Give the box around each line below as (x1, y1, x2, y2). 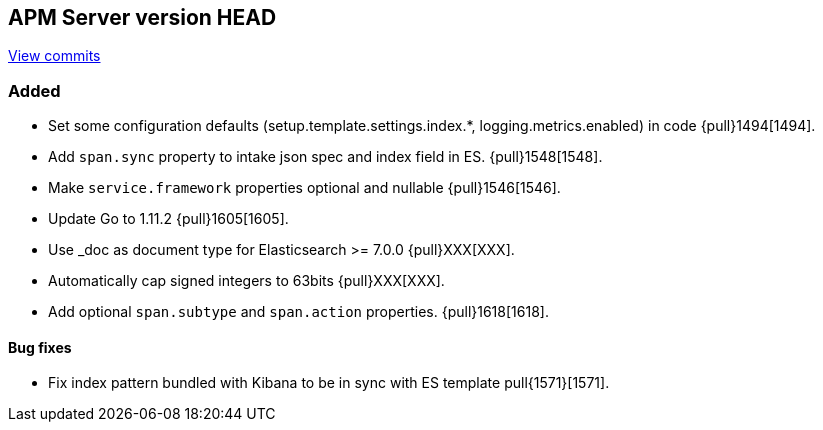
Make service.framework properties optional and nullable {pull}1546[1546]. (48, 179, 561, 197)
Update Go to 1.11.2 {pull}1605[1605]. (48, 210, 289, 228)
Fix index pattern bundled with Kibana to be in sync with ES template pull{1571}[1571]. (48, 374, 610, 392)
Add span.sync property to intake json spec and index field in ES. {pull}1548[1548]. (48, 148, 603, 166)
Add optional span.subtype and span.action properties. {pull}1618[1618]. (48, 303, 549, 321)
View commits (8, 47, 101, 65)
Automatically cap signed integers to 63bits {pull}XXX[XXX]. (48, 272, 445, 290)
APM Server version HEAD (8, 5, 277, 30)
